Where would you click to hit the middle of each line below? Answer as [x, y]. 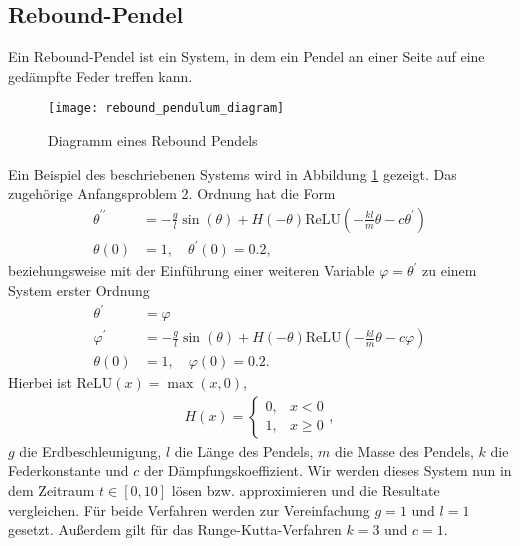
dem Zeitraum [51, 489]
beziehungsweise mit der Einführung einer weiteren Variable [191, 270]
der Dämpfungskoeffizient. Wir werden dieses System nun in [327, 470]
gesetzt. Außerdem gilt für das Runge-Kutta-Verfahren [175, 529]
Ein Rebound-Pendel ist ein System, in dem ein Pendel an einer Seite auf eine [246, 56]
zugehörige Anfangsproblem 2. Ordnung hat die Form [172, 193]
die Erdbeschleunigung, [90, 450]
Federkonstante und [68, 470]
